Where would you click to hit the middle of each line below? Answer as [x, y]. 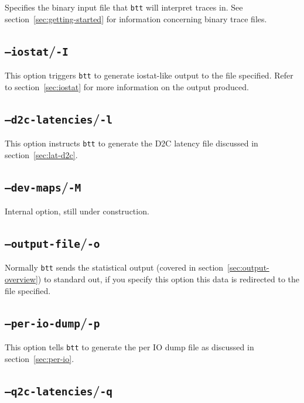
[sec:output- [248, 267]
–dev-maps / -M [43, 186]
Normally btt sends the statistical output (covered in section [114, 267]
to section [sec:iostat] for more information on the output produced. [127, 86]
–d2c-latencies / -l [59, 118]
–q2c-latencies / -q [59, 390]
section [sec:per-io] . [40, 358]
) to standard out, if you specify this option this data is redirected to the [169, 279]
